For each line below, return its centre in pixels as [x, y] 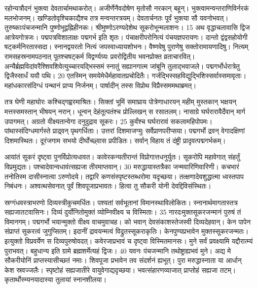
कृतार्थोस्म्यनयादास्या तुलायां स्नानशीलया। [55, 279]
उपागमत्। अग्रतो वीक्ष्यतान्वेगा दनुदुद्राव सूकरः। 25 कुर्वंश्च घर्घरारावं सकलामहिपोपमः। [109, 121]
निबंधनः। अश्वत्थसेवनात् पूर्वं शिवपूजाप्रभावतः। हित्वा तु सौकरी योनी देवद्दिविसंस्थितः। [108, 186]
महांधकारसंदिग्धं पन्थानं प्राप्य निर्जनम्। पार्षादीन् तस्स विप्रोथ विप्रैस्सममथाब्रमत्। [101, 85]
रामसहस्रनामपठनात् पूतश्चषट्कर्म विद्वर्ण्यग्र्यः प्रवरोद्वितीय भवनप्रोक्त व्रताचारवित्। [100, 56]
